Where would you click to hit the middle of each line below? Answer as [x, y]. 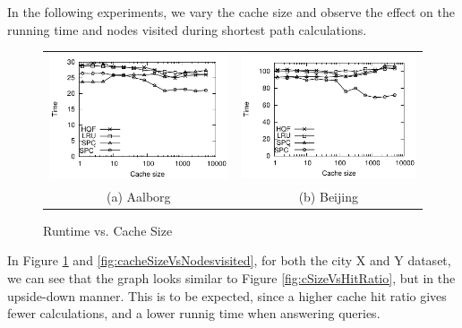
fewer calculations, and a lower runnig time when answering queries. [194, 313]
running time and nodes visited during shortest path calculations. [187, 29]
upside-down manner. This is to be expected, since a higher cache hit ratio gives [227, 295]
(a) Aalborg [139, 196]
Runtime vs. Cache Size [108, 230]
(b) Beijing [328, 196]
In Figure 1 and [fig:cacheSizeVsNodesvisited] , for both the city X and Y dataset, [229, 260]
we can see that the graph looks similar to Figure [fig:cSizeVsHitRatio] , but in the [231, 278]
